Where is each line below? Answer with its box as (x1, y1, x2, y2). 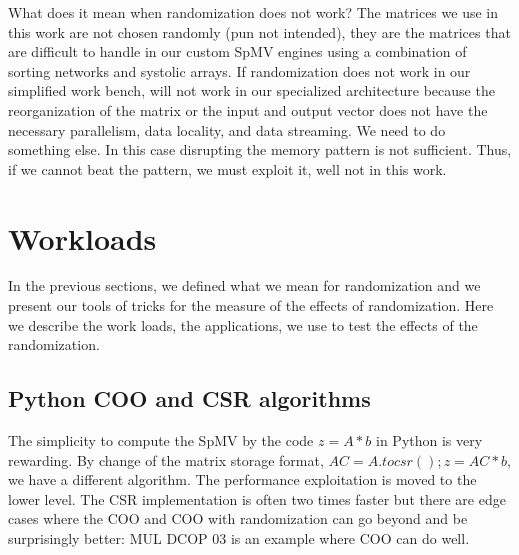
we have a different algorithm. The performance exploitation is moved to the (8, 469, 477, 490)
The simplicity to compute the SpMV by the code (8, 430, 314, 451)
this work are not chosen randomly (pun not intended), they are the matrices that (8, 21, 511, 42)
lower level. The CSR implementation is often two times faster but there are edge (8, 488, 506, 509)
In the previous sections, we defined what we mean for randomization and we (8, 275, 481, 296)
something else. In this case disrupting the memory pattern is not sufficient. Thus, (8, 139, 512, 160)
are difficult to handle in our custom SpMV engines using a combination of (8, 41, 467, 62)
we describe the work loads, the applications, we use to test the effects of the (8, 314, 478, 335)
